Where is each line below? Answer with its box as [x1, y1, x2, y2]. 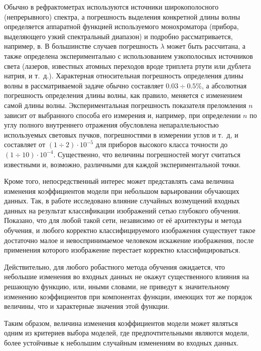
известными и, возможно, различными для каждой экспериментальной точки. [4, 159, 241, 169]
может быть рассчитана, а [167, 41, 245, 51]
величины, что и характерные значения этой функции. [4, 301, 170, 311]
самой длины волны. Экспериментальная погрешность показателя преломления [4, 99, 246, 110]
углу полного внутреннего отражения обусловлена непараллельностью [4, 120, 219, 130]
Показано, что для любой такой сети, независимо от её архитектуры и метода [4, 215, 242, 225]
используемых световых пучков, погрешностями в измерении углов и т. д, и [4, 129, 238, 140]
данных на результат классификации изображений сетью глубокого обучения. [4, 205, 240, 215]
